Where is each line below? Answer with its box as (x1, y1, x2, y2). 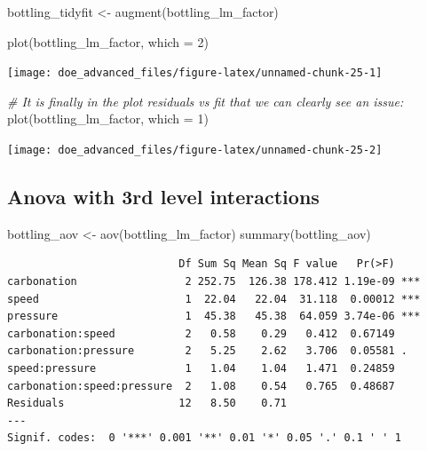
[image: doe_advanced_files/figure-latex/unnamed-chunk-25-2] (7, 144, 383, 157)
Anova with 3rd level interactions (7, 183, 320, 210)
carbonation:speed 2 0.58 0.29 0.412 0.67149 (7, 327, 395, 340)
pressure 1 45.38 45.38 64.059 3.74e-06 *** (7, 310, 421, 323)
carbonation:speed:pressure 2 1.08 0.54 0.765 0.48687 (7, 379, 395, 392)
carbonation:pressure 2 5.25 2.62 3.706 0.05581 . (7, 344, 408, 358)
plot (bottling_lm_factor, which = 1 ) (7, 109, 209, 128)
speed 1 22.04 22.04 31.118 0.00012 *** (7, 292, 421, 305)
